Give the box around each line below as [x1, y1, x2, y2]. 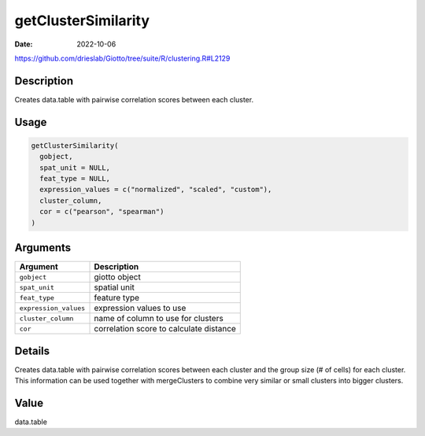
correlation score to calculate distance [94, 323, 236, 334]
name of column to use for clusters [94, 313, 224, 324]
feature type [94, 292, 140, 303]
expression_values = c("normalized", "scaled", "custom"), [39, 185, 272, 194]
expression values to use [94, 303, 187, 314]
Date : [14, 39, 33, 49]
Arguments [14, 241, 72, 254]
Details [14, 344, 50, 357]
